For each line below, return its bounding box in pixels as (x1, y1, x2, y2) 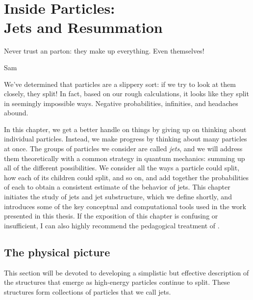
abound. (4, 108, 28, 118)
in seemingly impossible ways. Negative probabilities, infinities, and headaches (4, 98, 238, 108)
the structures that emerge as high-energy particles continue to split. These (4, 277, 230, 287)
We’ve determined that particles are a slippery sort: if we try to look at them (4, 79, 236, 89)
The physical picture (4, 244, 110, 259)
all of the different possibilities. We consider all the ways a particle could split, (4, 163, 240, 173)
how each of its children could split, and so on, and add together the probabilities (4, 172, 249, 182)
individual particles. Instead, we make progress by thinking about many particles (4, 134, 247, 144)
